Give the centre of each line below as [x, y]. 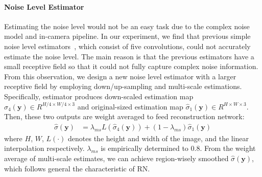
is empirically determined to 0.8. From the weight [178, 148]
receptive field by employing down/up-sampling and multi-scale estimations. [123, 86]
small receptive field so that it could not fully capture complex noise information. [131, 66]
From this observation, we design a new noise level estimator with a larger [120, 76]
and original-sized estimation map [130, 106]
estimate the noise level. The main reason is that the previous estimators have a [129, 56]
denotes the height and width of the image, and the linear [159, 138]
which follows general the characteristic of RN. [77, 168]
